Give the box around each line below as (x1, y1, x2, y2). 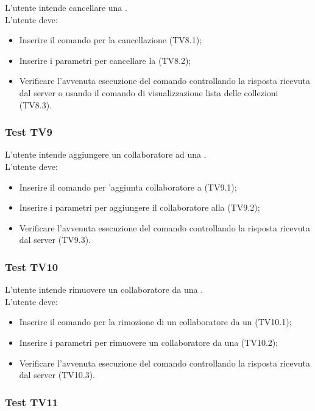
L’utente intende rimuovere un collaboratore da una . (5, 283, 204, 296)
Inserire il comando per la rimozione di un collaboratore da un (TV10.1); (19, 315, 292, 328)
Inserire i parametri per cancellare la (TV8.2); (19, 54, 191, 66)
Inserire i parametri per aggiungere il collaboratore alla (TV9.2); (19, 201, 260, 214)
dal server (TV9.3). (19, 233, 91, 246)
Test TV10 (5, 259, 58, 274)
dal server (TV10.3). (19, 368, 96, 381)
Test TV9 (5, 124, 52, 139)
